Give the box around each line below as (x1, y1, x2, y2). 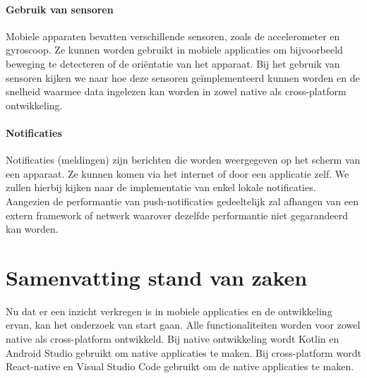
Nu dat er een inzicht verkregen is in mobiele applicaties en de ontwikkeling (6, 303, 332, 318)
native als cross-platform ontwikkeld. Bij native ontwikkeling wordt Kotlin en (6, 331, 339, 346)
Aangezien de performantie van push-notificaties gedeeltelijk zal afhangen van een (6, 193, 359, 208)
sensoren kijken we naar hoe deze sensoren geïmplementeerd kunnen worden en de (6, 70, 360, 85)
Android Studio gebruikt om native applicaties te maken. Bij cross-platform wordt (6, 345, 361, 360)
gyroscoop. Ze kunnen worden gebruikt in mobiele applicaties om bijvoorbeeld (6, 42, 343, 57)
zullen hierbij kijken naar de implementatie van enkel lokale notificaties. (6, 180, 316, 195)
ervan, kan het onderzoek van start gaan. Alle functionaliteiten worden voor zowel (6, 317, 361, 332)
